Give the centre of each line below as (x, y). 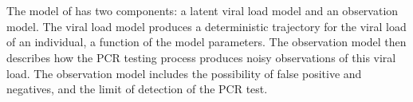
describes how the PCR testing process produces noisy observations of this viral (201, 57)
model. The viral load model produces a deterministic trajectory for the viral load (206, 26)
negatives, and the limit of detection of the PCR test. (137, 89)
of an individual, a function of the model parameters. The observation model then (206, 42)
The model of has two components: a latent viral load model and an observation (203, 11)
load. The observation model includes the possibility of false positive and (184, 73)
